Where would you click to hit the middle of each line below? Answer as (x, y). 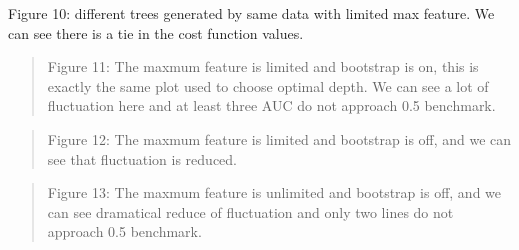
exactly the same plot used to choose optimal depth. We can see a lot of (268, 85)
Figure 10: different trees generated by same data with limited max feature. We (251, 13)
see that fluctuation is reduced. (142, 158)
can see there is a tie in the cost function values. (156, 32)
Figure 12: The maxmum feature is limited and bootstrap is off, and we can (279, 138)
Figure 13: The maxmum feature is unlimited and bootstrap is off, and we (274, 192)
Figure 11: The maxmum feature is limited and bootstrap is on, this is (263, 66)
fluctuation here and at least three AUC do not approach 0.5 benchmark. (271, 105)
